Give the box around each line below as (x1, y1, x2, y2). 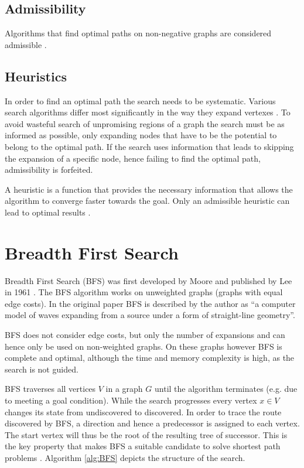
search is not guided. (5, 363, 78, 375)
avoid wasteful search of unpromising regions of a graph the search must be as (5, 117, 285, 129)
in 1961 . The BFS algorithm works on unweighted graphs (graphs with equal (5, 286, 283, 298)
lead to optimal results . (5, 206, 91, 218)
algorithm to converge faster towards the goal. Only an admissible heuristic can (5, 194, 290, 207)
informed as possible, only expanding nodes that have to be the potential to (5, 129, 277, 141)
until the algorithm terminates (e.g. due (155, 382, 298, 395)
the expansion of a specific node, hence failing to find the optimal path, (5, 152, 261, 164)
